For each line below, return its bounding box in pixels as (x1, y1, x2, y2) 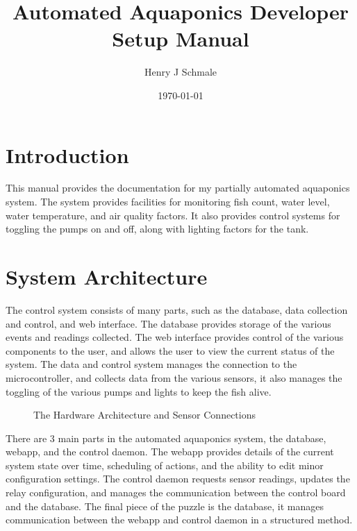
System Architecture (6, 262, 208, 290)
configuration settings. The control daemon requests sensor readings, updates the (6, 471, 350, 486)
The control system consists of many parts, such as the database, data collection (6, 302, 348, 317)
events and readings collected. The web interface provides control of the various (6, 330, 344, 344)
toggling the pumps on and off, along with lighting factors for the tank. (6, 221, 309, 236)
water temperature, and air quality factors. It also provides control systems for (6, 208, 340, 222)
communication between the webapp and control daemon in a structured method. (6, 512, 353, 527)
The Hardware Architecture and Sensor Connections (33, 407, 256, 422)
